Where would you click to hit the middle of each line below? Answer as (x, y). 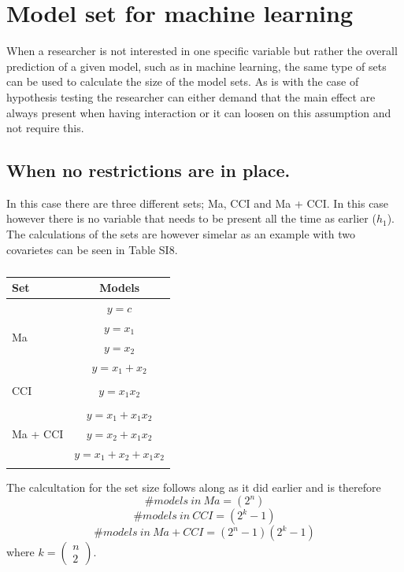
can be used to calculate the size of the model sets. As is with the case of (183, 81)
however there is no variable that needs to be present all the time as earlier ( (191, 218)
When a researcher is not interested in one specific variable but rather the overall (202, 51)
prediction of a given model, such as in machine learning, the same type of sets (196, 66)
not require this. (45, 128)
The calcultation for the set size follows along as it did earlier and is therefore (194, 487)
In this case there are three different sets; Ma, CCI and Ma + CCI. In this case (198, 203)
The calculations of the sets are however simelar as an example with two (181, 234)
